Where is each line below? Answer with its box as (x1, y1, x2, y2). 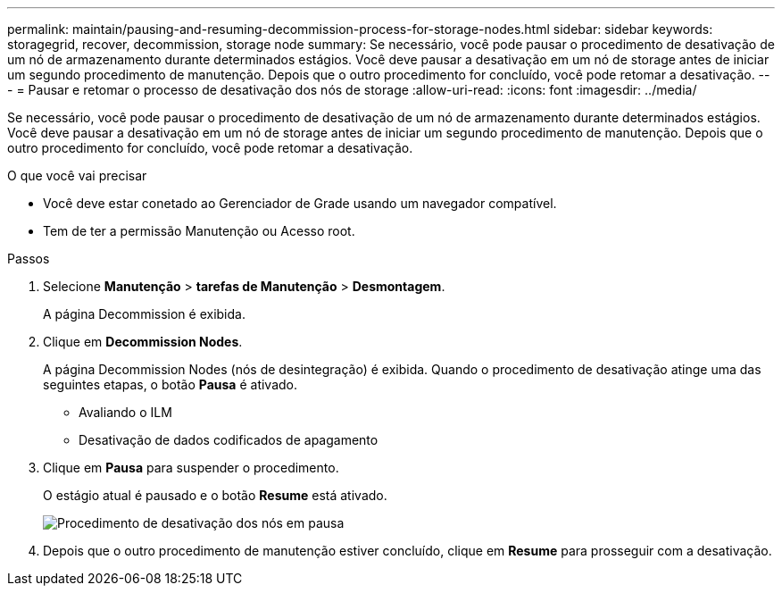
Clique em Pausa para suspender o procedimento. (43, 460, 339, 475)
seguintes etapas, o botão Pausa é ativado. (43, 377, 298, 392)
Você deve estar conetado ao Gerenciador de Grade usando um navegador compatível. (43, 196, 557, 211)
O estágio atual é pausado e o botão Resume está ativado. (43, 488, 387, 503)
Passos (7, 251, 50, 266)
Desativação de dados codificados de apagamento (79, 432, 379, 447)
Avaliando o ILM (79, 405, 172, 420)
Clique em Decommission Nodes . (43, 334, 243, 349)
